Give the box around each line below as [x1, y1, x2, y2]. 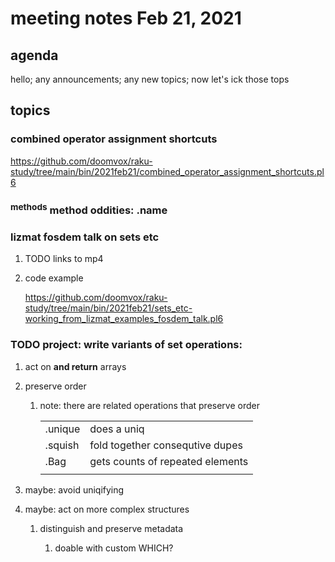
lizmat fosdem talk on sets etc [10, 230, 160, 244]
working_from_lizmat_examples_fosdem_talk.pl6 [24, 313, 224, 325]
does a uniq [89, 422, 145, 436]
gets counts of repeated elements [89, 454, 249, 468]
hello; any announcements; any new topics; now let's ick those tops [10, 73, 290, 85]
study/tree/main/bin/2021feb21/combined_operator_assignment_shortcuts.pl [10, 165, 325, 177]
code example [24, 272, 84, 284]
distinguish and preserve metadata [39, 522, 184, 534]
